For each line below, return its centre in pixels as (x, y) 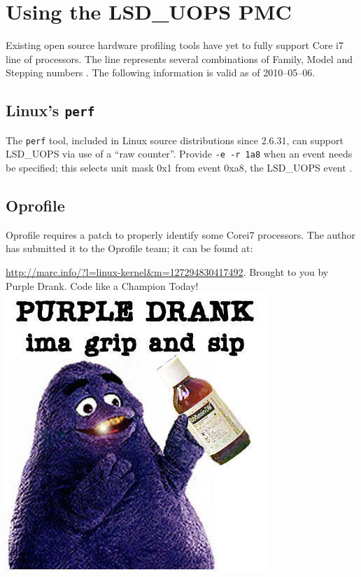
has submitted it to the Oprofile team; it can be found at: (129, 248)
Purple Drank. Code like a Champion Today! (102, 285)
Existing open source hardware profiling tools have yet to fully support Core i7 (175, 45)
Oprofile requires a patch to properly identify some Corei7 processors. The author (181, 234)
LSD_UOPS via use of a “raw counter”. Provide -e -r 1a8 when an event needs (179, 154)
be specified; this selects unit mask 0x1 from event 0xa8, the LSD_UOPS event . (179, 167)
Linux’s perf (50, 110)
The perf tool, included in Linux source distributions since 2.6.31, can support (175, 140)
